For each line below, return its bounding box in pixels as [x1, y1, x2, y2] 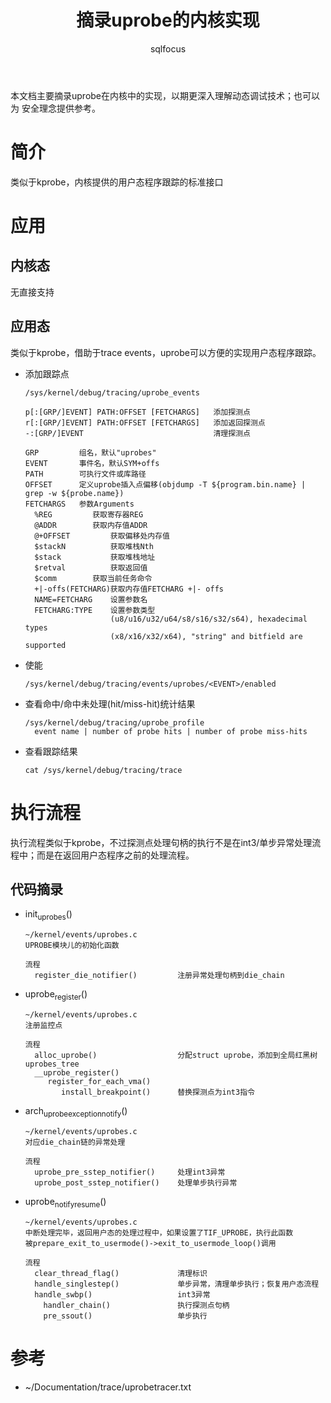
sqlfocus [149, 42, 187, 55]
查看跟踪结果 [24, 745, 78, 757]
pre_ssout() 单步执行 [43, 1311, 208, 1321]
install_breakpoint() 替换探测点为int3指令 [61, 1087, 255, 1098]
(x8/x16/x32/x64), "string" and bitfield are [109, 631, 303, 641]
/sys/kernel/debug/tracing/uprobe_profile [24, 717, 205, 728]
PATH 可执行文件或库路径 [24, 469, 147, 479]
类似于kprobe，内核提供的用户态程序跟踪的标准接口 [10, 176, 224, 188]
